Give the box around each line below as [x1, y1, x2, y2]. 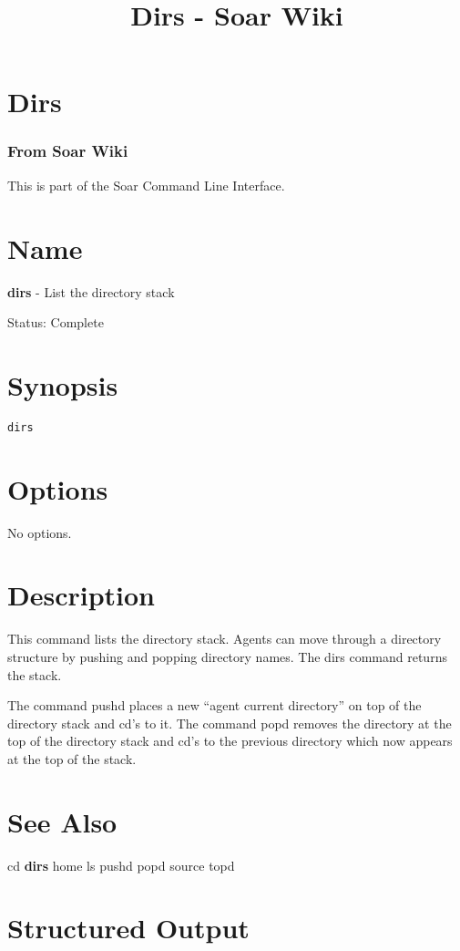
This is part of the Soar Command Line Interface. [7, 175, 285, 194]
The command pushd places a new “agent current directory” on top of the [7, 696, 422, 715]
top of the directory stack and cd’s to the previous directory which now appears [7, 731, 453, 750]
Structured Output [7, 909, 250, 946]
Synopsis [7, 366, 118, 403]
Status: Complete [7, 313, 104, 332]
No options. [7, 522, 72, 542]
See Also [7, 802, 118, 840]
